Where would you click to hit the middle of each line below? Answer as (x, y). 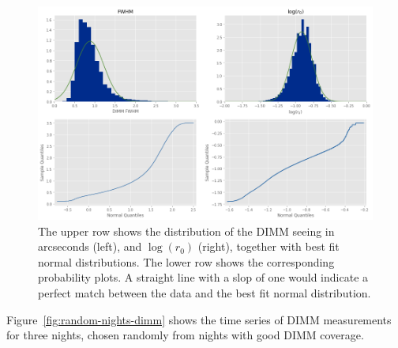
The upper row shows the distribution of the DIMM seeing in (186, 231)
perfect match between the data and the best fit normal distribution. (205, 292)
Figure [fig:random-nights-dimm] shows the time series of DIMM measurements (199, 319)
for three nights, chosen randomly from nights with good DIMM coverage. (185, 335)
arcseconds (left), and (90, 246)
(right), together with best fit (268, 246)
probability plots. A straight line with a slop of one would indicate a (203, 277)
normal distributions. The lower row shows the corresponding (186, 261)
